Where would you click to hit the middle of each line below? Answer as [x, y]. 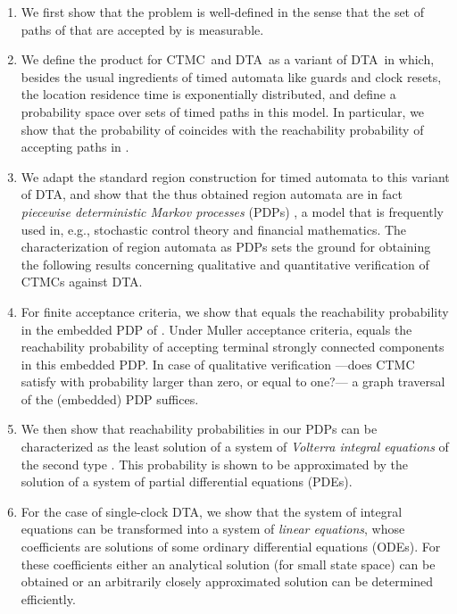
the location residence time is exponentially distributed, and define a [208, 94]
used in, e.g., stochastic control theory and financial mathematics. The [214, 229]
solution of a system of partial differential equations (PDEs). [187, 481]
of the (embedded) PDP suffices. [110, 398]
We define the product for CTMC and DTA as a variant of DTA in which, [228, 59]
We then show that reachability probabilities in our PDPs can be [199, 429]
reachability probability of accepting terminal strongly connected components [233, 347]
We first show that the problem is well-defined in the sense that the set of [223, 12]
